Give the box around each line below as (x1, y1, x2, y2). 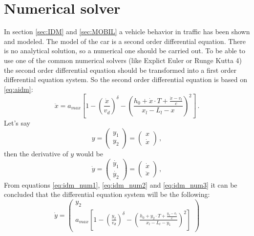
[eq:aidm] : (4, 84, 33, 94)
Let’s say (4, 118, 30, 128)
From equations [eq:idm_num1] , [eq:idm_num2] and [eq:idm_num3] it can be (4, 179, 237, 190)
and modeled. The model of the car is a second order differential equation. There (4, 36, 246, 46)
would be (76, 148, 103, 158)
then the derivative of (4, 148, 68, 158)
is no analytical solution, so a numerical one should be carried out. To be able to (4, 45, 245, 56)
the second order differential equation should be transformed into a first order (4, 64, 236, 75)
